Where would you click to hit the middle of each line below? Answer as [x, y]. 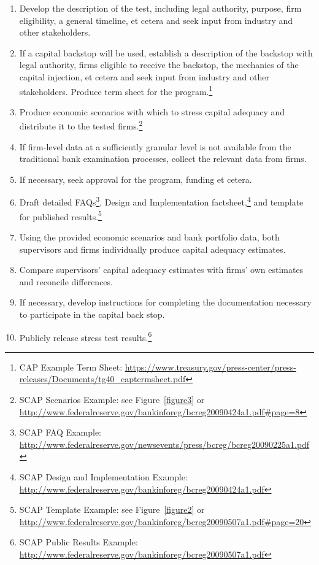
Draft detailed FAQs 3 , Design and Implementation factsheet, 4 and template [161, 201]
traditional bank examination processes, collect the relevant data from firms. [163, 159]
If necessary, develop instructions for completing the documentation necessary [165, 302]
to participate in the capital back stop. [92, 314]
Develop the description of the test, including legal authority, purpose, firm [160, 8]
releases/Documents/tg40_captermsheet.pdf [102, 379]
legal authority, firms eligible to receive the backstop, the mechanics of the [159, 65]
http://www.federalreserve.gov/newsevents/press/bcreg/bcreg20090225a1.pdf [164, 444]
